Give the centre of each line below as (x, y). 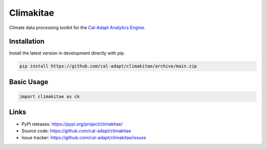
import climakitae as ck (50, 97)
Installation (27, 42)
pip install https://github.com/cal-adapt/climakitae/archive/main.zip (108, 66)
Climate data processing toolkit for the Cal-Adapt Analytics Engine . (77, 28)
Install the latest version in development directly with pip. (67, 53)
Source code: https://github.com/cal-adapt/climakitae (76, 131)
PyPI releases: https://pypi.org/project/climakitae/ (72, 124)
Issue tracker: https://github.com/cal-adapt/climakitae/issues (84, 138)
